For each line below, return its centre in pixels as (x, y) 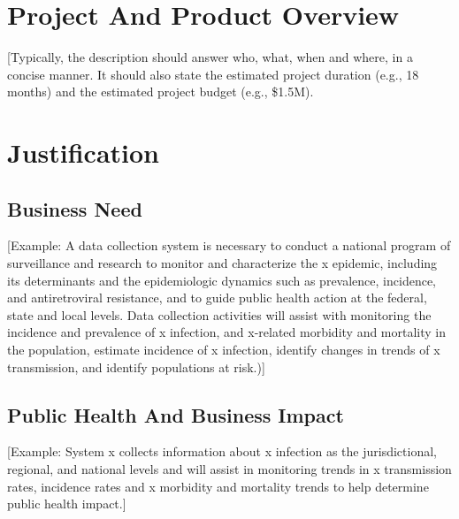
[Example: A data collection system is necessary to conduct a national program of (229, 245)
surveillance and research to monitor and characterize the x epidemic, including (222, 263)
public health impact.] (67, 504)
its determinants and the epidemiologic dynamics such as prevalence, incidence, (222, 280)
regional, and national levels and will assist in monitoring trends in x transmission (229, 469)
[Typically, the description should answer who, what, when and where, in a (210, 57)
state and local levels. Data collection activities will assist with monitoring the (219, 314)
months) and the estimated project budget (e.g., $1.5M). (161, 92)
